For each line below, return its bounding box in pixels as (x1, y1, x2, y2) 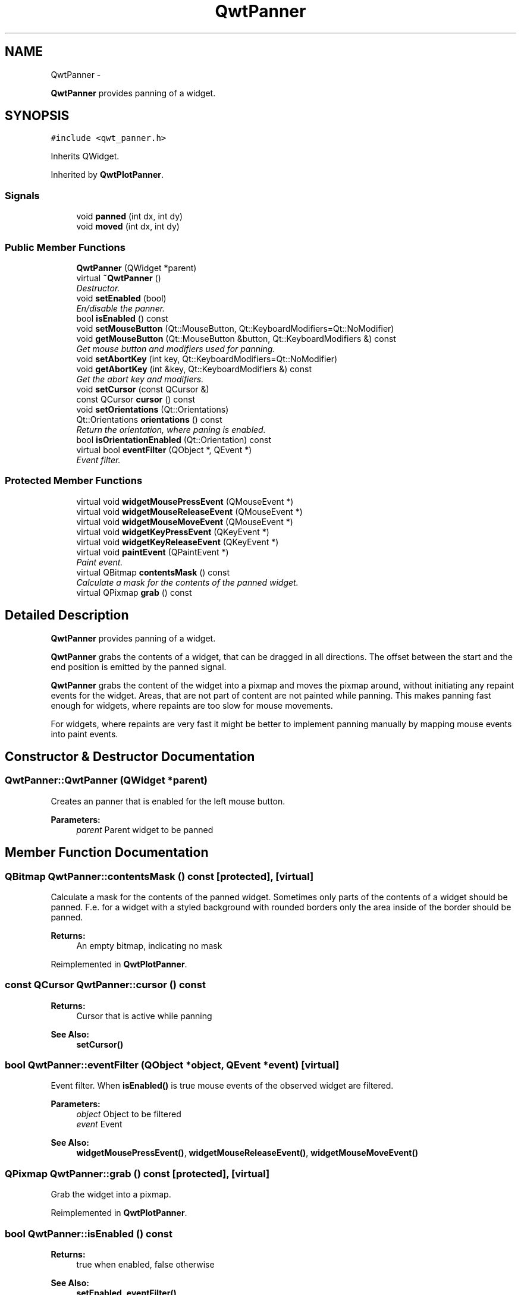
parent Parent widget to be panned (76, 824, 214, 835)
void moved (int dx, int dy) (76, 221, 180, 232)
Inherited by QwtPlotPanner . (51, 169, 164, 180)
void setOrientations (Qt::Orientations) (76, 404, 229, 414)
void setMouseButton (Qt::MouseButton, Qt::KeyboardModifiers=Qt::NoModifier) (76, 323, 394, 334)
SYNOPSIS (5, 108, 70, 124)
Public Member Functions (5, 241, 125, 253)
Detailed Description (5, 608, 129, 623)
